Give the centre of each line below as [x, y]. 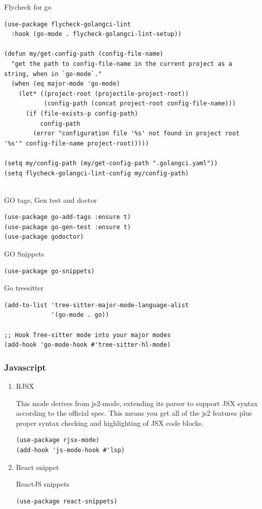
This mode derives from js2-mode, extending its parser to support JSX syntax [137, 403]
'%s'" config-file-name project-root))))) [77, 143]
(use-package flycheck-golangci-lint [68, 24]
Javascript [25, 367]
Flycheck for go [28, 7]
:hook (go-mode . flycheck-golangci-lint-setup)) [96, 34]
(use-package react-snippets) [67, 501]
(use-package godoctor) [44, 237]
